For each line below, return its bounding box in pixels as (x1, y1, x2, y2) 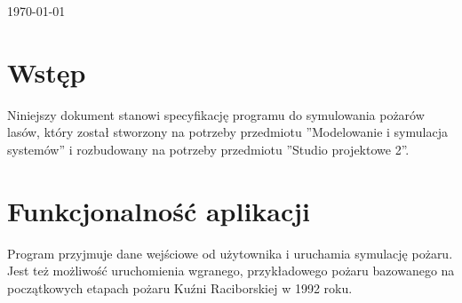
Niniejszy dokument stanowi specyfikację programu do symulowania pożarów (7, 105, 425, 124)
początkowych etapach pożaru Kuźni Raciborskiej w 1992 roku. (7, 278, 353, 297)
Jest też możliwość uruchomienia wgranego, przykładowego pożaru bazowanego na (7, 261, 455, 280)
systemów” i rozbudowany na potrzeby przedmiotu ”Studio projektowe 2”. (7, 140, 410, 158)
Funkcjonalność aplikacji (7, 192, 311, 228)
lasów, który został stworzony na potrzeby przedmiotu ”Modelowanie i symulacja (7, 123, 448, 141)
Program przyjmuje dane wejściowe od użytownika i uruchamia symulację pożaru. (7, 243, 453, 262)
